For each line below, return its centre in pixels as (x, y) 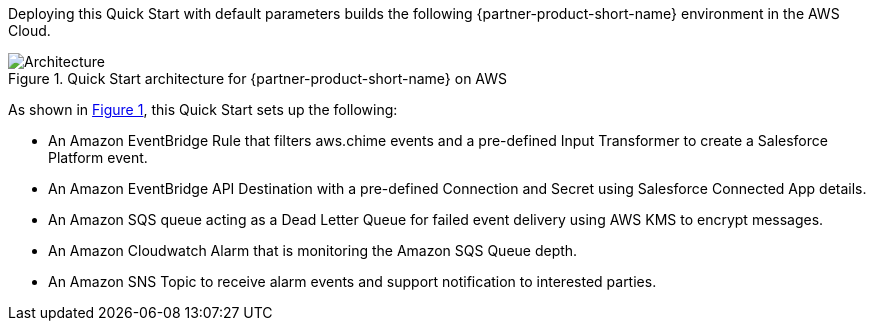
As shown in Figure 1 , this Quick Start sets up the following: (203, 109)
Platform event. (98, 157)
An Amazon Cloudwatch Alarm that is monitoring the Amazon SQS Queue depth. (313, 250)
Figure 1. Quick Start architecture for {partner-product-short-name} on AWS (258, 78)
